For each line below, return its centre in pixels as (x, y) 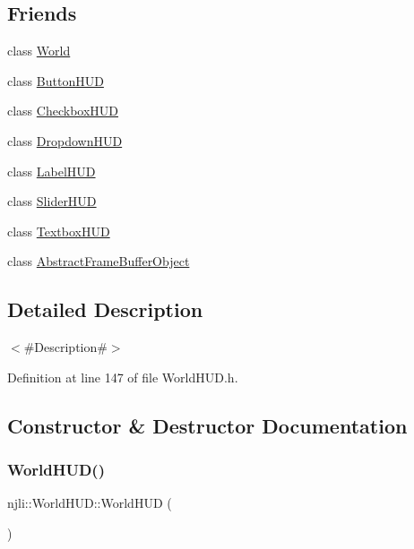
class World (39, 51)
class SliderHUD (52, 201)
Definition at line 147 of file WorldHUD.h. (123, 377)
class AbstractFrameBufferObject (99, 261)
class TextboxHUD (59, 231)
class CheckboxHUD (63, 111)
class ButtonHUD (56, 80)
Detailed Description (105, 309)
